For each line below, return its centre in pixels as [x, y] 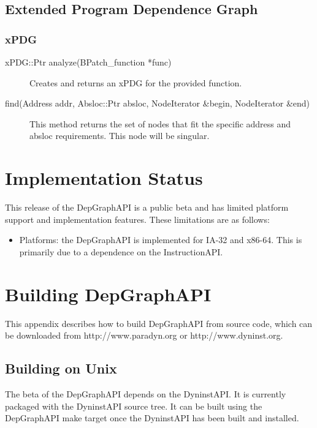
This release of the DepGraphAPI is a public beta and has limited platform [147, 207]
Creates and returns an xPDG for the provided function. [136, 82]
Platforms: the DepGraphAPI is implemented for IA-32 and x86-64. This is [161, 240]
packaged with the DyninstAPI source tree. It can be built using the [134, 406]
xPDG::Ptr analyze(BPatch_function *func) [88, 62]
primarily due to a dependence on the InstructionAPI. [121, 251]
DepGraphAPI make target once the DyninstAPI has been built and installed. [152, 418]
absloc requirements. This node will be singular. [120, 136]
